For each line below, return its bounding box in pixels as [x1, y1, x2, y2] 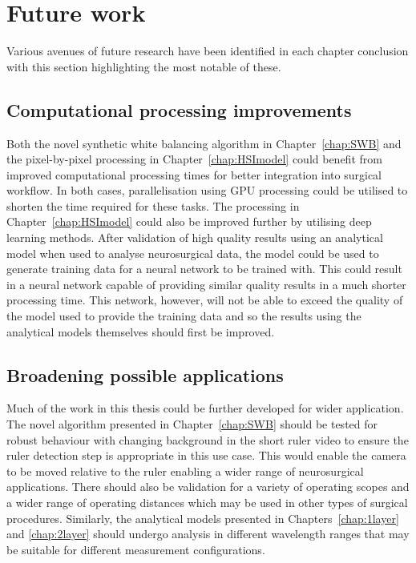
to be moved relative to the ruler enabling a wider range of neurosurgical [6, 462, 364, 479]
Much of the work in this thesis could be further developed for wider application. [6, 400, 404, 416]
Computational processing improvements [6, 97, 352, 122]
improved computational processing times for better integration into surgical [6, 166, 382, 183]
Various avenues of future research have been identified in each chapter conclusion [6, 42, 409, 59]
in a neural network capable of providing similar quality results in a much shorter [6, 275, 406, 292]
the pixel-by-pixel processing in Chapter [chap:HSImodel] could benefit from [6, 151, 382, 167]
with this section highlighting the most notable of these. [6, 58, 281, 74]
